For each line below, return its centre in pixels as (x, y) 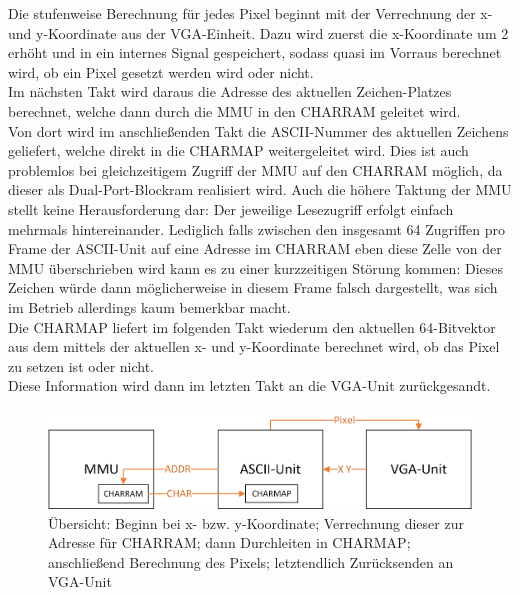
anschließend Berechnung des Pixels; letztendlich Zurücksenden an (251, 561)
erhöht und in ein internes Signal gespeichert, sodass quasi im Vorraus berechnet (255, 52)
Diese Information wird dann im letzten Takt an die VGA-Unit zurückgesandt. (249, 385)
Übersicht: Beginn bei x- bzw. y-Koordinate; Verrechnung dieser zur (256, 522)
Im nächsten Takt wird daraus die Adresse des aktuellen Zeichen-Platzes (230, 91)
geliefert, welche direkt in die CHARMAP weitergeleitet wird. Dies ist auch (238, 150)
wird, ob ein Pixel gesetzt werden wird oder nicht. (161, 71)
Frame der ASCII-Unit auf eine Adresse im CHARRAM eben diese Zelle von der (255, 248)
